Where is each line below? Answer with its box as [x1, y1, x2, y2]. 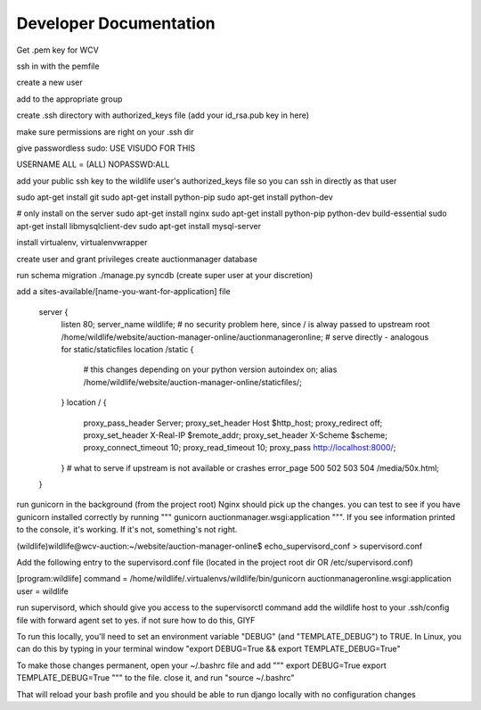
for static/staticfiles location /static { [61, 343, 194, 354]
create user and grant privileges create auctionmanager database [16, 253, 257, 264]
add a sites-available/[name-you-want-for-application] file [16, 286, 231, 297]
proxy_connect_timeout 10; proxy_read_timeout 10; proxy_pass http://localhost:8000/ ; [83, 442, 396, 453]
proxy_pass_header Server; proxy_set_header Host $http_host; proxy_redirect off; [83, 417, 383, 428]
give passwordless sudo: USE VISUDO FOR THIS [16, 143, 196, 153]
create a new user [16, 77, 84, 88]
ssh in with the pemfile [16, 61, 100, 71]
